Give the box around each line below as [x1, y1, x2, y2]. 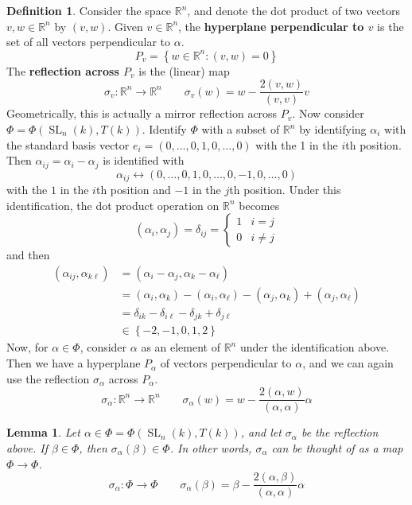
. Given [107, 17, 143, 34]
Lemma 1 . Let [6, 424, 80, 441]
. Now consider [292, 105, 364, 122]
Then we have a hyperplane [6, 355, 141, 371]
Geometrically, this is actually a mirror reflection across [6, 105, 278, 122]
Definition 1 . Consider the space [6, 2, 172, 18]
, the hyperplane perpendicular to [178, 17, 364, 34]
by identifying [299, 121, 367, 138]
